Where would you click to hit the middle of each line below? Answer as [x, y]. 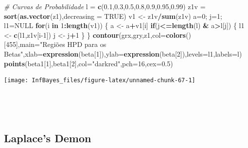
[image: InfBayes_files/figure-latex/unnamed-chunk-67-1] [100, 81]
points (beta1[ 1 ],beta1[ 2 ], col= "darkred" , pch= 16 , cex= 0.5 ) [89, 63]
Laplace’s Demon [48, 138]
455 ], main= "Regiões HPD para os [56, 44]
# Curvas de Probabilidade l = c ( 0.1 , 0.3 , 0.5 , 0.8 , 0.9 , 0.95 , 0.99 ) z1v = [105, 6]
